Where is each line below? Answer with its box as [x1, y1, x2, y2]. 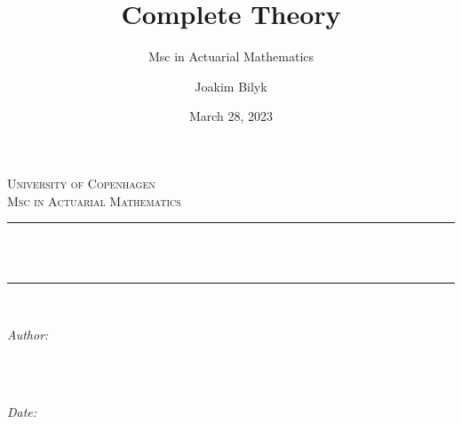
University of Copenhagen [7, 173, 155, 192]
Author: [7, 324, 49, 343]
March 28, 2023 [188, 107, 274, 125]
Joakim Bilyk [195, 76, 267, 95]
